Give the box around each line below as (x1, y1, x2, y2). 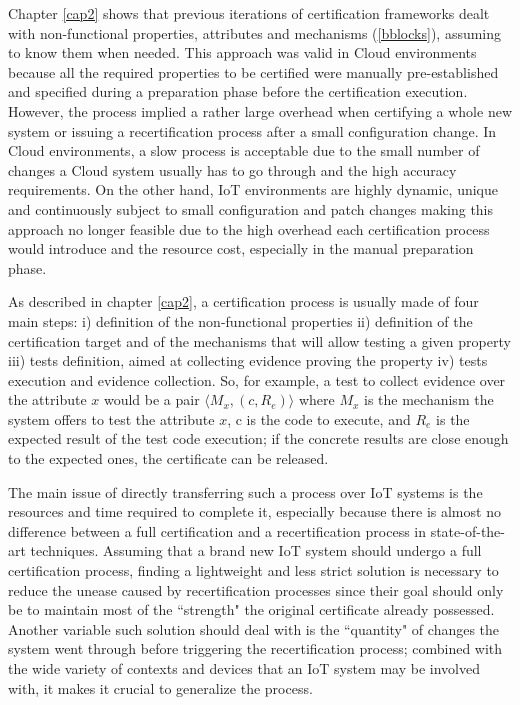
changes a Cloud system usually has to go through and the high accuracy (8, 159, 457, 180)
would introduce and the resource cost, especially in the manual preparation (8, 238, 474, 259)
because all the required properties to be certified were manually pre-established (8, 61, 499, 82)
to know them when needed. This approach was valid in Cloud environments (8, 42, 477, 63)
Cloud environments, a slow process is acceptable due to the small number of (8, 140, 480, 161)
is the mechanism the (364, 389, 494, 410)
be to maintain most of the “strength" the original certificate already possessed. (8, 599, 495, 620)
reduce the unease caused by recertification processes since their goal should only (8, 579, 504, 600)
